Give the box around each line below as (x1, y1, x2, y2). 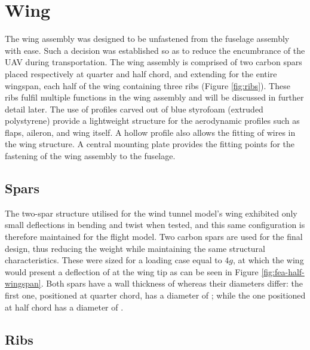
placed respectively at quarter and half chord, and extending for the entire (5, 67, 277, 80)
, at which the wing (233, 254, 304, 266)
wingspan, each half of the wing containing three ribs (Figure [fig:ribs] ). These (5, 79, 290, 92)
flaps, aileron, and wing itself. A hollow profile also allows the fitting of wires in (5, 126, 296, 138)
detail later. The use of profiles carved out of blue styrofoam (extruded (5, 102, 263, 115)
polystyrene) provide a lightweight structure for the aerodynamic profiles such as (5, 114, 300, 127)
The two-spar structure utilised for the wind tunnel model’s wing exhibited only (5, 206, 297, 219)
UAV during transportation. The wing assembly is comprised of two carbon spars (5, 56, 302, 68)
